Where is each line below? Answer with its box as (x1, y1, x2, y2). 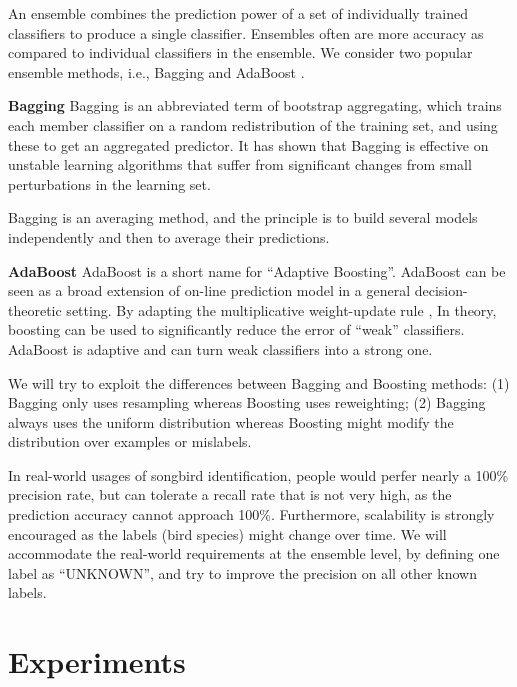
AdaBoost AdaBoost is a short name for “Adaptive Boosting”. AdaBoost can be (8, 260, 506, 281)
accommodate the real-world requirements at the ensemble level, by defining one (8, 543, 500, 564)
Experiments (8, 641, 186, 682)
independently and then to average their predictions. (8, 226, 330, 247)
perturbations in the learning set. (8, 173, 211, 194)
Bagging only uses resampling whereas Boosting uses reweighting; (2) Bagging (8, 392, 486, 413)
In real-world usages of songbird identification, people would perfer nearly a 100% (8, 464, 509, 485)
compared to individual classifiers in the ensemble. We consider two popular (8, 42, 473, 63)
